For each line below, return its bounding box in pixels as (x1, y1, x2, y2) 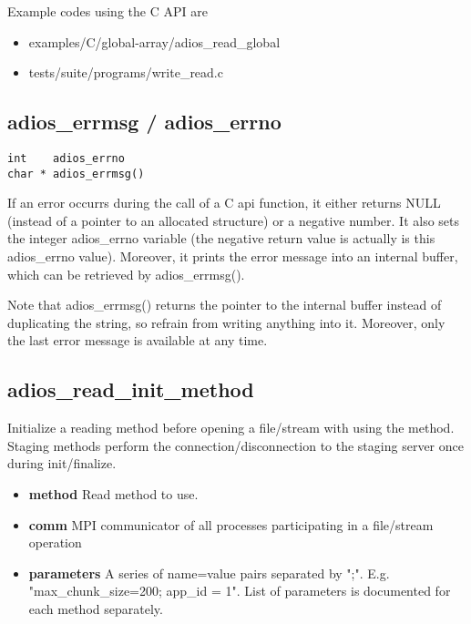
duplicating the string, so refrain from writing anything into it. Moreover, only (7, 312, 445, 332)
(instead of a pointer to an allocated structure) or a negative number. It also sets (7, 210, 460, 230)
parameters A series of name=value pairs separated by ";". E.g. (28, 563, 390, 582)
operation (28, 533, 82, 552)
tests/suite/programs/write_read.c (28, 63, 223, 82)
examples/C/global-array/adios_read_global (28, 32, 281, 51)
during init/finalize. (7, 454, 117, 473)
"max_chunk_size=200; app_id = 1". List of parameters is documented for (28, 581, 451, 600)
